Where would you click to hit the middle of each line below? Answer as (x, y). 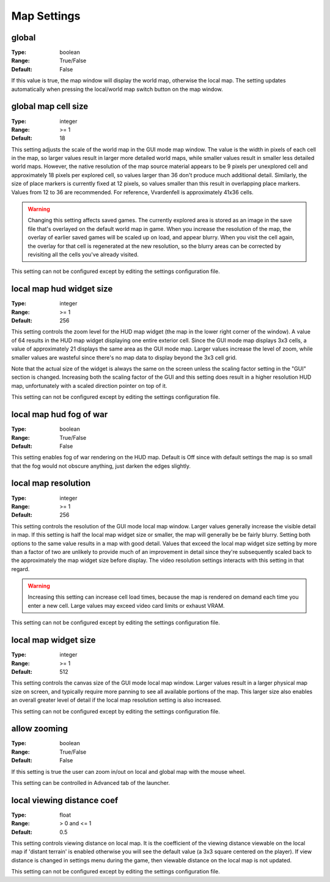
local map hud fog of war (60, 414)
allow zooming (40, 729)
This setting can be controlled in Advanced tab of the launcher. (91, 782)
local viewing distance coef (65, 800)
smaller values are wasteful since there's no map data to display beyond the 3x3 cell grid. (124, 357)
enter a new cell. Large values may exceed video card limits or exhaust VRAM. (127, 605)
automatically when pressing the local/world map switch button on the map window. (117, 89)
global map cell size (50, 107)
